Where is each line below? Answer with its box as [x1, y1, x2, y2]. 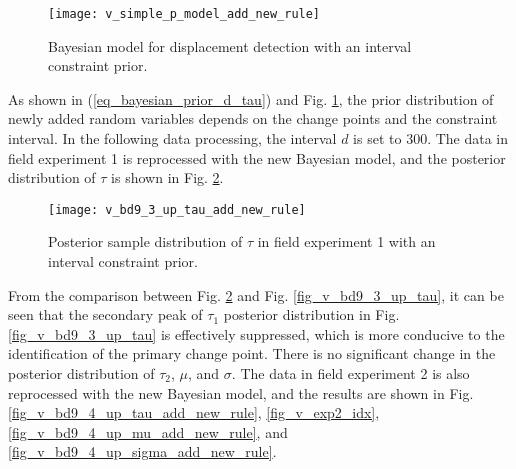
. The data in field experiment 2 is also [231, 363, 470, 384]
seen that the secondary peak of [8, 304, 203, 325]
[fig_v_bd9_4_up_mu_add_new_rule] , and [8, 421, 288, 442]
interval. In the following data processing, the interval [8, 128, 337, 149]
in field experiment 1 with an [257, 231, 436, 252]
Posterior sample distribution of [48, 231, 243, 252]
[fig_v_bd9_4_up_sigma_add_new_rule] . [8, 441, 277, 462]
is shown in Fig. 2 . [111, 167, 224, 188]
